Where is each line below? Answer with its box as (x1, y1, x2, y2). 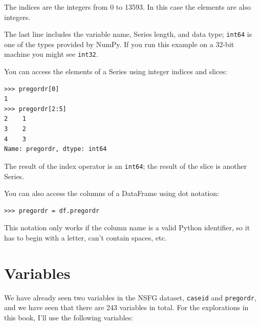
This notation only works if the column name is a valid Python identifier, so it (4, 222, 250, 233)
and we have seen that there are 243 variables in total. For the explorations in (4, 302, 249, 313)
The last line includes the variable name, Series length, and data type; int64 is (4, 29, 252, 39)
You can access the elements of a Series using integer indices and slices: (4, 66, 227, 77)
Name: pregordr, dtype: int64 (4, 145, 107, 153)
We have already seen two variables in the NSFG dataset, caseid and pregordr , (4, 292, 256, 302)
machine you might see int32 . (4, 49, 98, 59)
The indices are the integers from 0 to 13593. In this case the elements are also (4, 2, 251, 12)
